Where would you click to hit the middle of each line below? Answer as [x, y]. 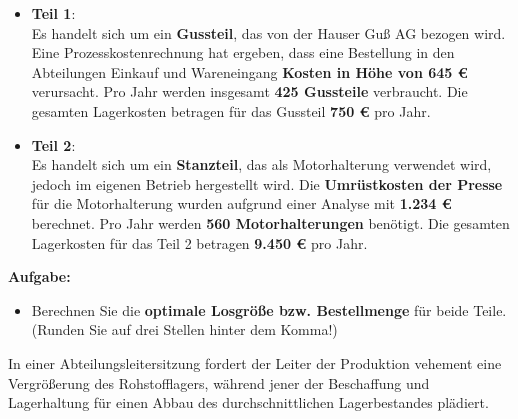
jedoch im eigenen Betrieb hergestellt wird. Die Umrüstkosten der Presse [267, 183]
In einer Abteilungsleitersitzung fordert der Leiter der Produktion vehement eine [255, 362]
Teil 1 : [53, 13]
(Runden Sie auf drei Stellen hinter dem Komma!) [184, 329]
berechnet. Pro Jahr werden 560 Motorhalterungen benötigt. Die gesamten [270, 222]
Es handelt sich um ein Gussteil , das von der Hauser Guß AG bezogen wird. [268, 32]
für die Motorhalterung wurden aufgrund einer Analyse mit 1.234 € [241, 203]
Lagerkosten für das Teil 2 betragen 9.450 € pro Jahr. [199, 242]
